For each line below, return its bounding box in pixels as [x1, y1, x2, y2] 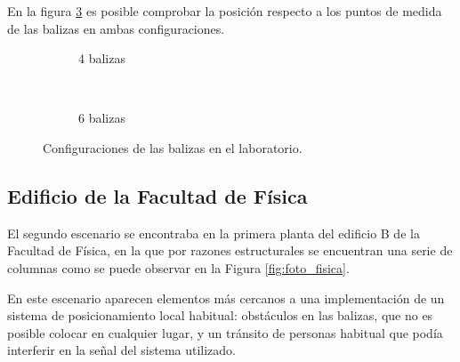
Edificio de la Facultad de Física [7, 181, 308, 209]
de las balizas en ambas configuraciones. [7, 19, 225, 37]
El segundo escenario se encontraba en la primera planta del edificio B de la [7, 223, 420, 242]
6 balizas [78, 109, 125, 127]
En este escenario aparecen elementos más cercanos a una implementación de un [7, 288, 445, 307]
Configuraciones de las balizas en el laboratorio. [43, 138, 303, 157]
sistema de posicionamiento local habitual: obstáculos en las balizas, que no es [7, 306, 433, 325]
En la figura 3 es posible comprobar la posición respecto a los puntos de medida [7, 2, 442, 20]
